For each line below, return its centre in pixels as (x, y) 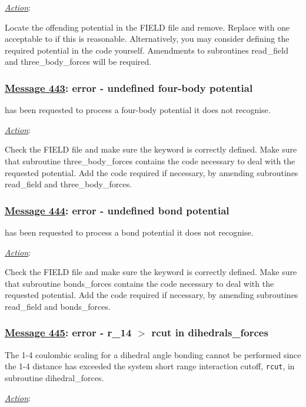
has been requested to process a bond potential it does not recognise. (129, 232)
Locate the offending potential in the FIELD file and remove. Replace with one (147, 27)
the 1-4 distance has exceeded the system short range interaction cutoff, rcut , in (150, 366)
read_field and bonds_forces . (58, 306)
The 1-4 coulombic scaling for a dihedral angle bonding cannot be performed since (153, 354)
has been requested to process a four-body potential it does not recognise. (138, 110)
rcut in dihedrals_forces (210, 332)
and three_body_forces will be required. (78, 62)
